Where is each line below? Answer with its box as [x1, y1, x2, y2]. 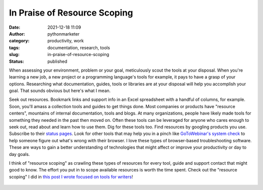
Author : [9, 31, 25, 37]
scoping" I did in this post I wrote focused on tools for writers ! [9, 173, 133, 180]
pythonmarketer [47, 31, 80, 37]
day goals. [9, 151, 30, 157]
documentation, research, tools [47, 44, 111, 51]
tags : [9, 44, 20, 51]
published [47, 58, 68, 64]
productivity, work [47, 38, 84, 44]
